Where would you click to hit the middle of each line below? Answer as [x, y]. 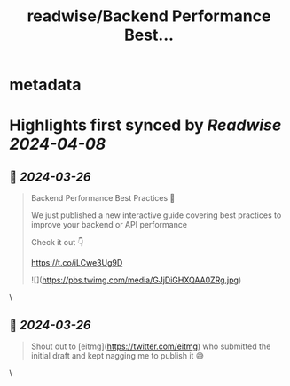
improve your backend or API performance [109, 225]
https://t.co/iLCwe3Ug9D [77, 263]
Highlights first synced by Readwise [145, 125]
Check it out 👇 [57, 243]
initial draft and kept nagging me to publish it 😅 [118, 355]
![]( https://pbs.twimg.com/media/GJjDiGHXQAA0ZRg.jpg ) [136, 280]
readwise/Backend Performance [149, 16]
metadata [45, 85]
